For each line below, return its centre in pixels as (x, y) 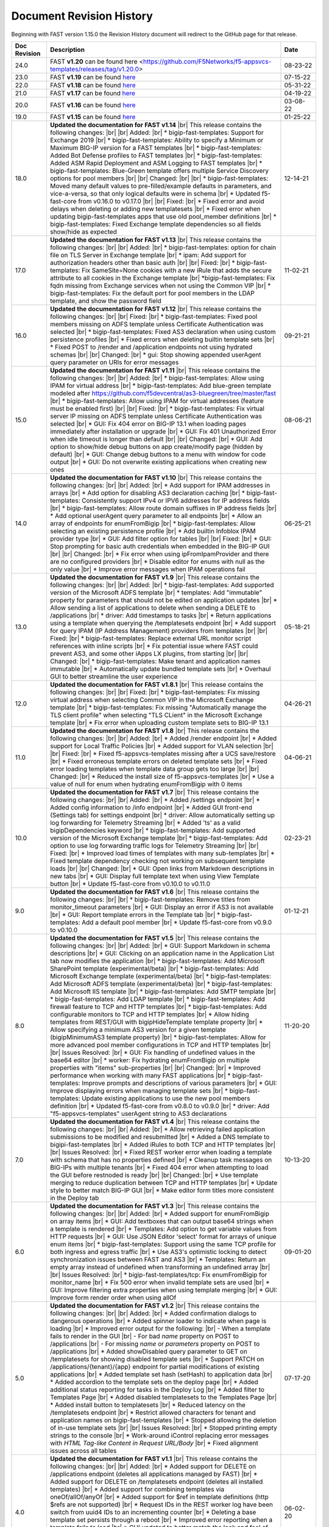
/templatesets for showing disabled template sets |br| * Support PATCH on (157, 1359)
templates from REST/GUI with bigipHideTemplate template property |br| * (156, 1022)
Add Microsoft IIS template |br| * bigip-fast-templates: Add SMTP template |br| (163, 991)
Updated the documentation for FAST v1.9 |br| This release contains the (154, 577)
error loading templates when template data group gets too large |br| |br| (154, 768)
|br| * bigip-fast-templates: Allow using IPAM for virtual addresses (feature (157, 401)
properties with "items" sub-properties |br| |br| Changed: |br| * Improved (155, 1068)
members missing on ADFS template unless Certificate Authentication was (157, 324)
